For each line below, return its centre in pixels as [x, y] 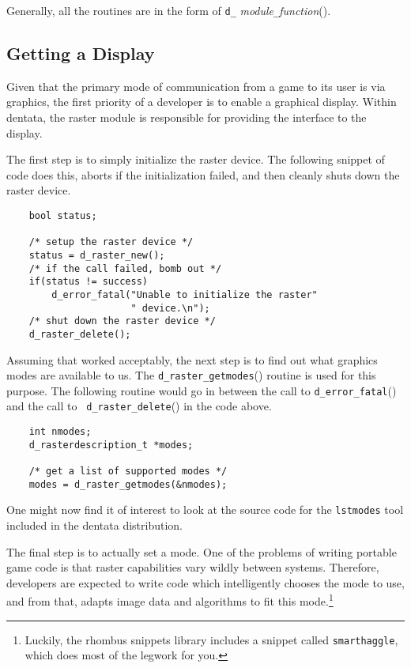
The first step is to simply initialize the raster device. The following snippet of [196, 159]
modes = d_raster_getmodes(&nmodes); [128, 484]
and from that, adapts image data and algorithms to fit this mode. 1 [170, 600]
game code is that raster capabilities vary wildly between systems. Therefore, [193, 567]
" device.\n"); [170, 308]
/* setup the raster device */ [111, 242]
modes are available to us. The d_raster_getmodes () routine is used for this [191, 375]
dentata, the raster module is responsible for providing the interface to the [187, 117]
